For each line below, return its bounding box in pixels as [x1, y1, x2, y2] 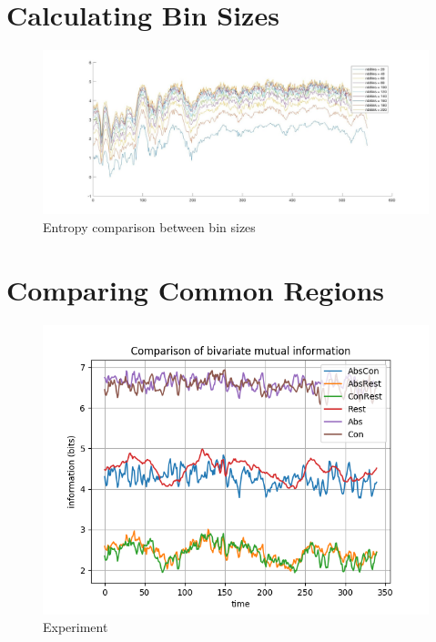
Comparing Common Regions [6, 270, 385, 308]
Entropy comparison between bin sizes [43, 217, 256, 236]
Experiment [43, 617, 108, 637]
